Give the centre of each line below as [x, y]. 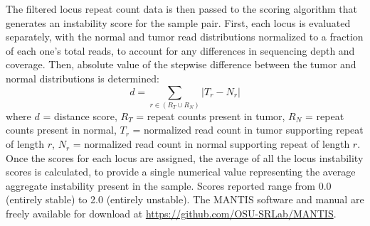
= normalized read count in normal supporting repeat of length [211, 144]
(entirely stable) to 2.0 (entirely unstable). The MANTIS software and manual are [185, 199]
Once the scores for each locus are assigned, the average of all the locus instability [185, 157]
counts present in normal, [61, 130]
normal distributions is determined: [83, 78]
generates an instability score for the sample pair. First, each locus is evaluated [178, 22]
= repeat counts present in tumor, [211, 115]
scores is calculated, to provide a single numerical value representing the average [181, 172]
